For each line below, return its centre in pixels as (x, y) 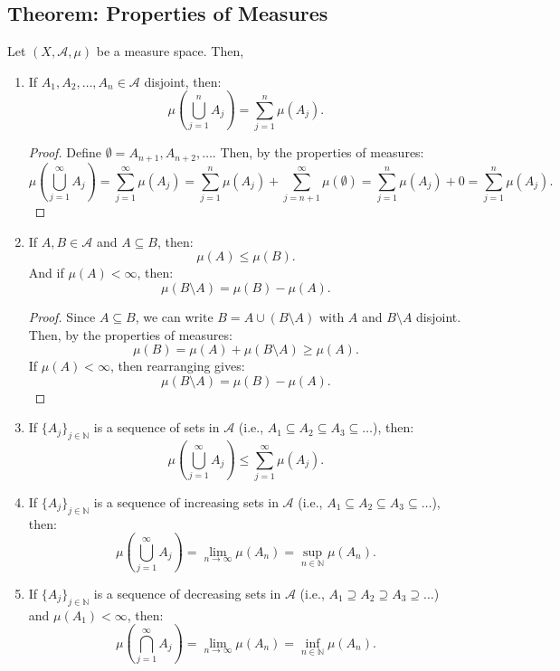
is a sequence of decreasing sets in (187, 593)
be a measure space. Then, (170, 51)
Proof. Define (65, 152)
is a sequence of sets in (157, 427)
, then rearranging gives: (177, 366)
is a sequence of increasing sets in (186, 501)
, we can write (174, 317)
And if (46, 273)
